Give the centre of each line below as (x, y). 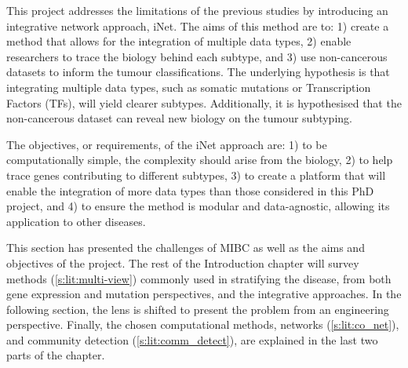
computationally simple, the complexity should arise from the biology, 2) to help (200, 160)
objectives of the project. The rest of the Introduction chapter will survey (183, 262)
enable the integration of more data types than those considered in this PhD (190, 190)
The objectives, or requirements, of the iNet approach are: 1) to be (167, 144)
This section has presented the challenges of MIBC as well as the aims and (186, 248)
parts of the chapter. (56, 355)
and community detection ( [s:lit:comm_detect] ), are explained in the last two (192, 339)
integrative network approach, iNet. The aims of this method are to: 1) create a (198, 26)
